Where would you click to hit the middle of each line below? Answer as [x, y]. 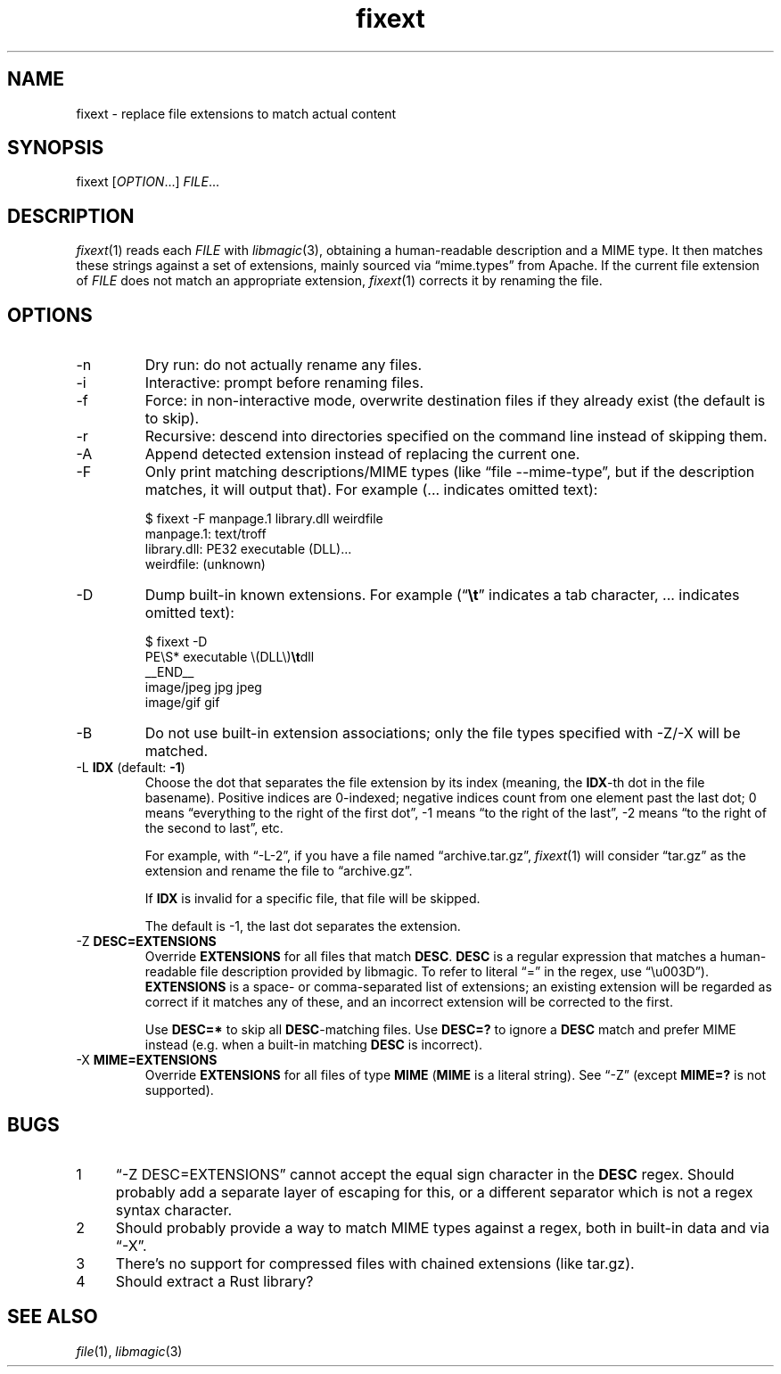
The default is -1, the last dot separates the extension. [303, 926]
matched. [177, 751]
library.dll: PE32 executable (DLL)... [248, 549]
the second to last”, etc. [214, 828]
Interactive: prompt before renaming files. [284, 383]
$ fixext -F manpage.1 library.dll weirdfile [264, 519]
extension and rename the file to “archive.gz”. [279, 871]
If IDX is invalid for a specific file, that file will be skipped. [312, 899]
